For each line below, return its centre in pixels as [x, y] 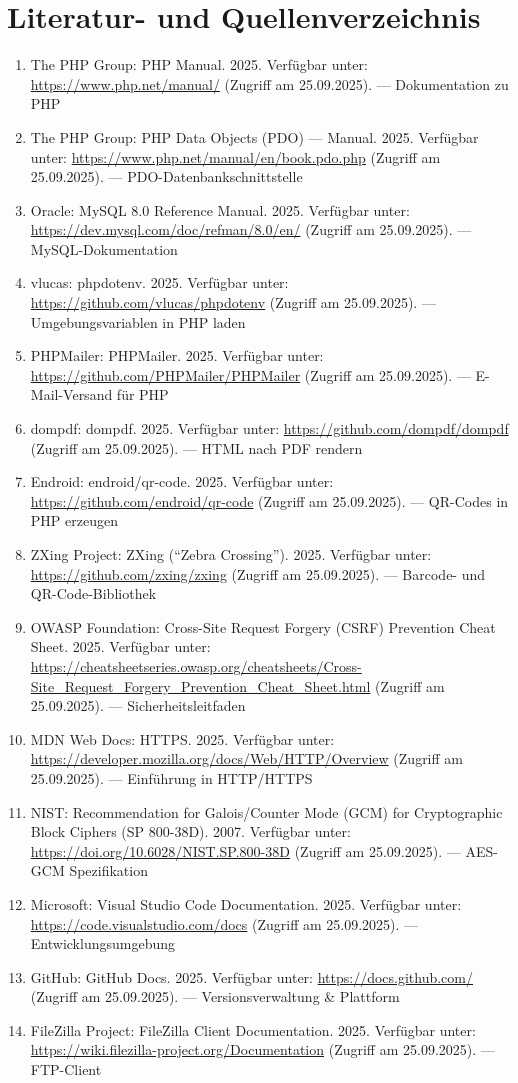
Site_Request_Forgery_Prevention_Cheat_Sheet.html [200, 685]
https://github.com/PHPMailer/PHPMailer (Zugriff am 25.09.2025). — [250, 374]
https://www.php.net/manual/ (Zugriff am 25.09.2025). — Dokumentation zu [269, 83]
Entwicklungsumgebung [102, 943]
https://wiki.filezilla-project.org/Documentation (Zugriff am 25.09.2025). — [262, 1049]
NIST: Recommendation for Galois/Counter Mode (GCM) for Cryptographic [266, 811]
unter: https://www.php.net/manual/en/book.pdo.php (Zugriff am [235, 156]
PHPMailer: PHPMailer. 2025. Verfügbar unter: [177, 355]
